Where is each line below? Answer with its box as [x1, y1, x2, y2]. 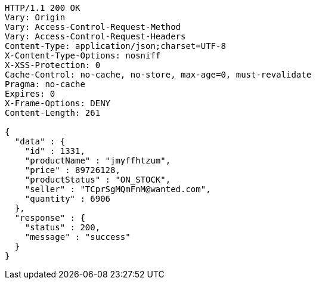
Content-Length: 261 [5, 108, 101, 118]
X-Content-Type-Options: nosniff [5, 51, 161, 60]
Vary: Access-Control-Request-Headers [5, 32, 186, 41]
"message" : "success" [24, 232, 131, 242]
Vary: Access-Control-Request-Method [5, 22, 181, 32]
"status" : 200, [24, 223, 101, 232]
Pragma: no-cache [5, 79, 85, 89]
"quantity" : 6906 [24, 194, 111, 203]
